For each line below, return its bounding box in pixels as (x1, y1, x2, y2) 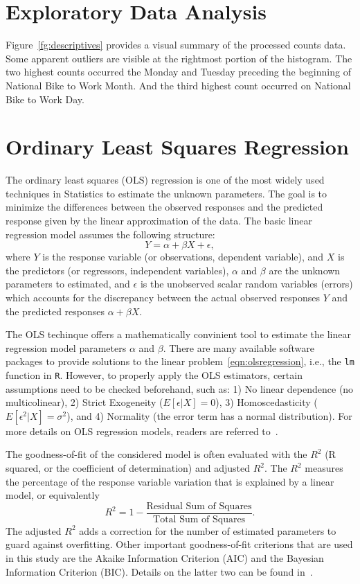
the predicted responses (6, 303, 105, 318)
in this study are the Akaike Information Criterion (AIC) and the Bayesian (6, 551, 324, 565)
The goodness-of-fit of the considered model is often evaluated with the (6, 447, 307, 461)
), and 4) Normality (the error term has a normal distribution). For (66, 408, 352, 423)
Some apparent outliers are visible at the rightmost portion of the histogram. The (6, 51, 352, 65)
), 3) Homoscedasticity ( (215, 395, 318, 409)
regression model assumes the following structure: (6, 227, 215, 241)
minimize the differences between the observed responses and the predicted (6, 200, 323, 214)
